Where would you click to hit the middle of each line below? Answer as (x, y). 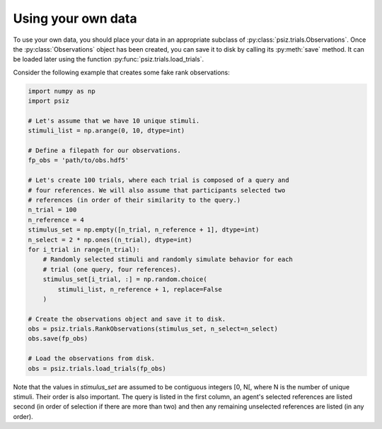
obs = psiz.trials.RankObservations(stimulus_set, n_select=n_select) (153, 329)
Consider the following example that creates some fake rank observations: (121, 72)
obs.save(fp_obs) (58, 339)
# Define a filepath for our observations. (105, 151)
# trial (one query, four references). (112, 269)
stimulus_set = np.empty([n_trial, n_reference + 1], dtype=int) (144, 230)
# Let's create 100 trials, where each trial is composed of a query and (158, 180)
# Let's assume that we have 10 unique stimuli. (114, 121)
